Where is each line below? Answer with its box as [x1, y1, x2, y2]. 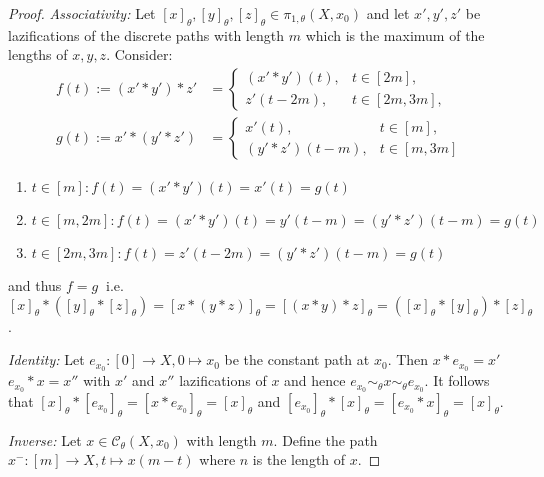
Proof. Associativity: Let [8, 3, 156, 23]
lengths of [8, 44, 68, 65]
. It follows [424, 370, 490, 391]
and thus [8, 275, 62, 296]
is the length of [252, 449, 346, 470]
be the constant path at [224, 349, 370, 370]
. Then [387, 349, 429, 370]
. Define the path [273, 429, 378, 450]
